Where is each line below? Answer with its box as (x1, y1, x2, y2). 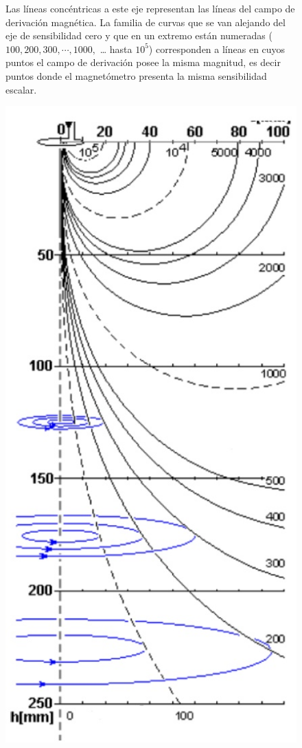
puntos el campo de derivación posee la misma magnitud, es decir (5, 55, 281, 70)
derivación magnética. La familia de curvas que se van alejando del (5, 14, 286, 29)
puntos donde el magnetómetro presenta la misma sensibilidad (5, 68, 267, 83)
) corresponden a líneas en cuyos (148, 41, 286, 56)
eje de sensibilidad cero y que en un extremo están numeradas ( (5, 28, 272, 43)
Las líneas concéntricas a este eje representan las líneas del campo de (5, 1, 295, 15)
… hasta (100, 41, 132, 56)
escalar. (5, 82, 37, 96)
